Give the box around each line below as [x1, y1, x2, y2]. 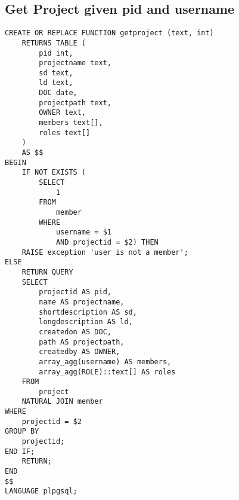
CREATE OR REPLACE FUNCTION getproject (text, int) [5, 29, 214, 38]
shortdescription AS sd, [39, 307, 137, 316]
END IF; [5, 447, 35, 456]
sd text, [39, 68, 73, 77]
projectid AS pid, [39, 288, 111, 297]
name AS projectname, [39, 297, 125, 306]
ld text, [39, 78, 73, 87]
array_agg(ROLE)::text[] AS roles [39, 367, 176, 376]
